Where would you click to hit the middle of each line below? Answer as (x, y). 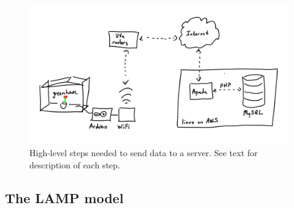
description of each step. (75, 164)
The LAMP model (64, 197)
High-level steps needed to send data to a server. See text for (144, 153)
